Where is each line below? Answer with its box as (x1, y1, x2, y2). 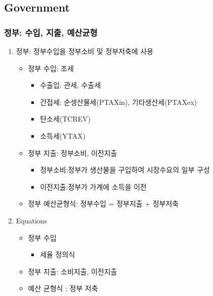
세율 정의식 (40, 249, 75, 260)
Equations (16, 215, 47, 225)
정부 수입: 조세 (28, 63, 74, 73)
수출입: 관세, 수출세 (40, 80, 101, 90)
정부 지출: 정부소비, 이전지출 (28, 147, 117, 158)
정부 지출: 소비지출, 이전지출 (28, 266, 117, 276)
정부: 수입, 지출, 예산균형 (4, 26, 97, 38)
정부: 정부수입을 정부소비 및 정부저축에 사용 (16, 46, 153, 56)
